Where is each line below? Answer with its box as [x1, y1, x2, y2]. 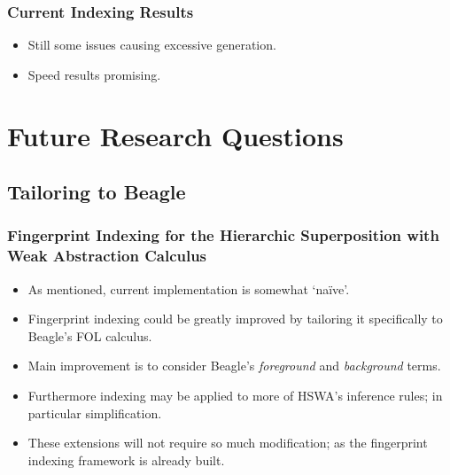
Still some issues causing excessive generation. [27, 35, 276, 54]
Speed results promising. [27, 65, 161, 83]
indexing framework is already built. [27, 450, 225, 469]
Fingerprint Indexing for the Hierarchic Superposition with [7, 224, 439, 246]
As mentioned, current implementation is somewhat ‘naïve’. [27, 279, 350, 298]
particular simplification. [27, 403, 162, 422]
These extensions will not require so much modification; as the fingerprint [27, 433, 428, 452]
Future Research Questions [7, 117, 344, 153]
